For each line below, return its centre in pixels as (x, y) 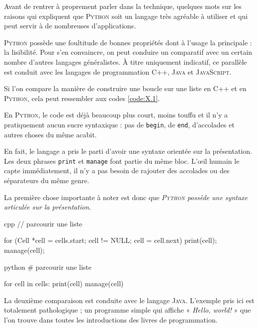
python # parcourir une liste (48, 267)
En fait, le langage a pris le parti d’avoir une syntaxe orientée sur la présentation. (128, 151)
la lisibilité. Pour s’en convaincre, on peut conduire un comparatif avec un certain (128, 52)
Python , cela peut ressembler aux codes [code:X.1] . (82, 98)
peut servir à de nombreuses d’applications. (70, 26)
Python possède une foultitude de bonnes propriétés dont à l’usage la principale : (128, 42)
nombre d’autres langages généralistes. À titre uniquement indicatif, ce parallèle (126, 61)
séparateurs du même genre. (47, 180)
